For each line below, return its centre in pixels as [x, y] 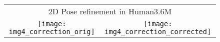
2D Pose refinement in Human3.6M [110, 11]
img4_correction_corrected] [158, 32]
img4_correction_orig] [52, 32]
